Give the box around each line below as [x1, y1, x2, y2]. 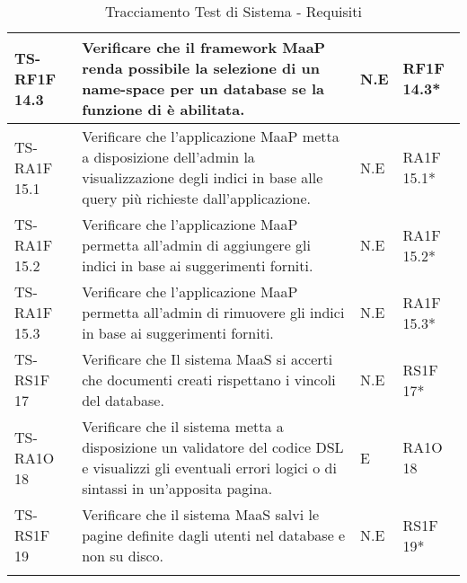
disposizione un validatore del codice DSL [82, 437, 344, 457]
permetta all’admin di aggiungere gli [82, 234, 311, 255]
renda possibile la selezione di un [82, 57, 320, 78]
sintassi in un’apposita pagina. [82, 478, 273, 499]
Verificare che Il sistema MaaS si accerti [82, 349, 333, 369]
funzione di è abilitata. [82, 99, 245, 119]
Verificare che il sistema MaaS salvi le [82, 504, 320, 525]
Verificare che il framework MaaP [82, 37, 326, 57]
